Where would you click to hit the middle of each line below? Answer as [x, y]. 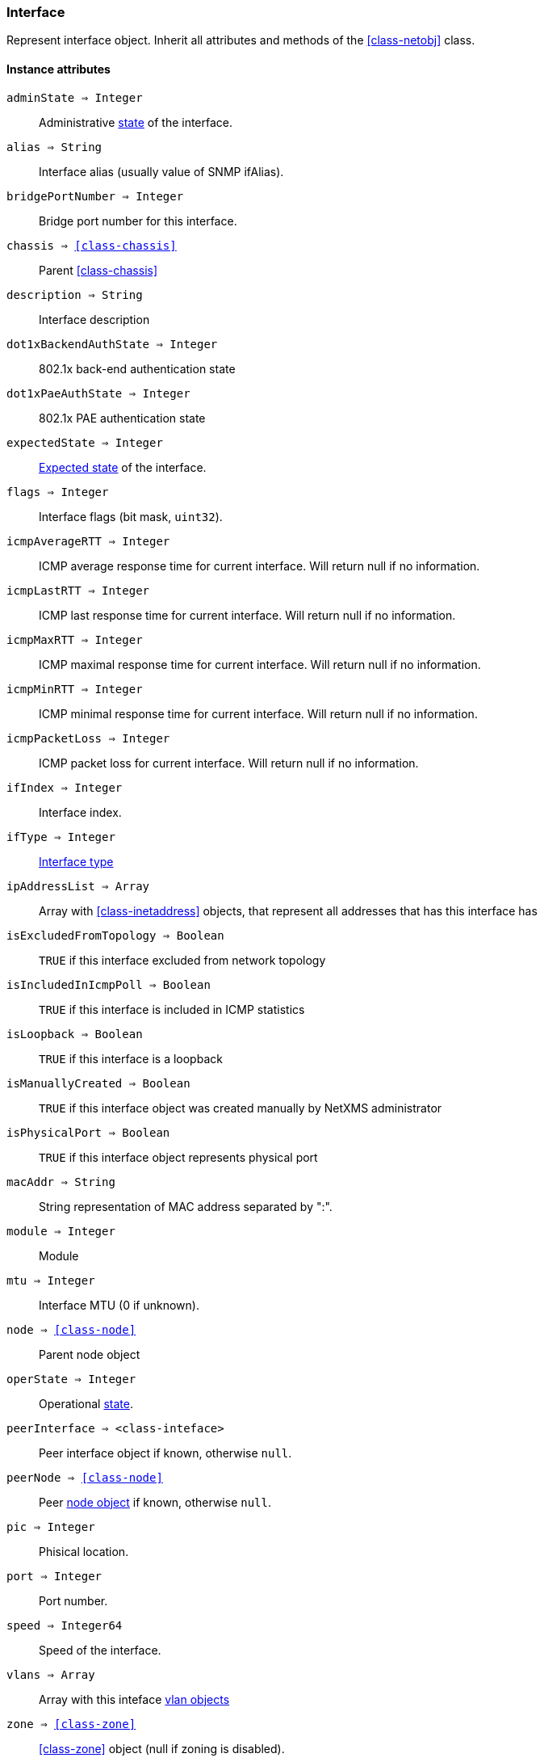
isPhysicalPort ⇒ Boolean [88, 1132]
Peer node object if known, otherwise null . [155, 1502]
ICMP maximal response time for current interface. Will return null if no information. [260, 664]
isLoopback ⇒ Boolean [75, 1034]
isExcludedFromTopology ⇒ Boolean [115, 935]
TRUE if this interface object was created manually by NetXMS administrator [241, 1108]
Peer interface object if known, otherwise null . [165, 1453]
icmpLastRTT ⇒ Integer [78, 590]
